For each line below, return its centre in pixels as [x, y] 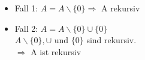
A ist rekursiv [56, 51]
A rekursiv [121, 8]
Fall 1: [26, 8]
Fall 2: [26, 28]
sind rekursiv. [111, 40]
